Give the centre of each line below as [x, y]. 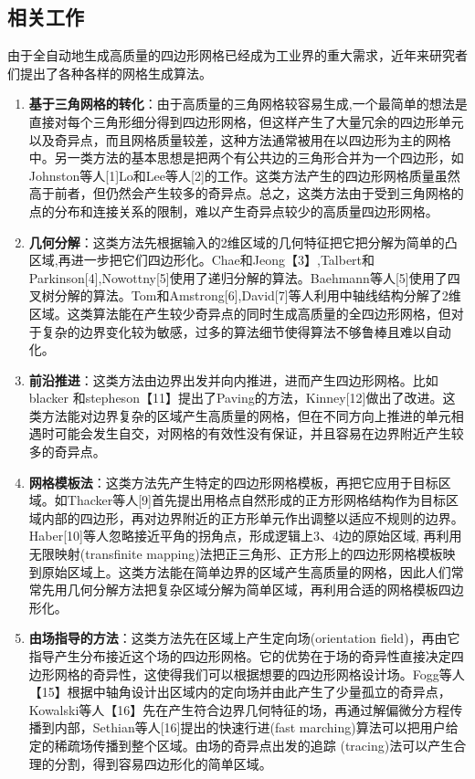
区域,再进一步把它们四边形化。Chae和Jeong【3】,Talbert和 [202, 260]
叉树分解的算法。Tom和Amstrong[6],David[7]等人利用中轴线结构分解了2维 [245, 295]
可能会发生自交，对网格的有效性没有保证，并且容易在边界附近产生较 [259, 433]
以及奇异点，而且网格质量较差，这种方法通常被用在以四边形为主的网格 [240, 139]
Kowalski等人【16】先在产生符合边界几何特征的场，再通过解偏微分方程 [239, 709]
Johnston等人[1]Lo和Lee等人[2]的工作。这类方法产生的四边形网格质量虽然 [244, 175]
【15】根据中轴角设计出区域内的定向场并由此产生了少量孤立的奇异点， [240, 692]
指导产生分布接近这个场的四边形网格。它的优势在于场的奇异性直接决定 [240, 656]
